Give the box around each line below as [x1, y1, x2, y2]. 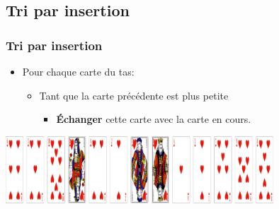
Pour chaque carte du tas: [22, 64, 135, 78]
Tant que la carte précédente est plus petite [39, 88, 229, 102]
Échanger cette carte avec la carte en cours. [56, 112, 251, 126]
